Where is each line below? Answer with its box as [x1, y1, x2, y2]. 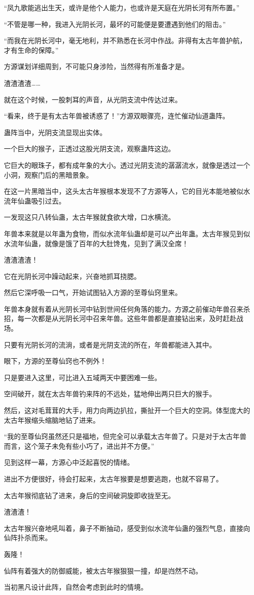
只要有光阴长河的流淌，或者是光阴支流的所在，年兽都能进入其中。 [4, 339, 216, 349]
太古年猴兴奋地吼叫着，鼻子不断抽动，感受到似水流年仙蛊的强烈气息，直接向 [4, 523, 250, 533]
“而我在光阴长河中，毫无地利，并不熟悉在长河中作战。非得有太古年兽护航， [4, 35, 247, 46]
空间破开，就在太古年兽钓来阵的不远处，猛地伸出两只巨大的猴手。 [4, 389, 216, 399]
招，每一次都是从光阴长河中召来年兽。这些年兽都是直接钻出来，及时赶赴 [4, 313, 236, 323]
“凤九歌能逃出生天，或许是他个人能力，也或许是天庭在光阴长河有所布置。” [4, 2, 240, 12]
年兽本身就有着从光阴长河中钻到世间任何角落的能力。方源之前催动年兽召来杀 [4, 303, 250, 314]
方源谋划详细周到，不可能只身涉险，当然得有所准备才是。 [4, 61, 189, 71]
